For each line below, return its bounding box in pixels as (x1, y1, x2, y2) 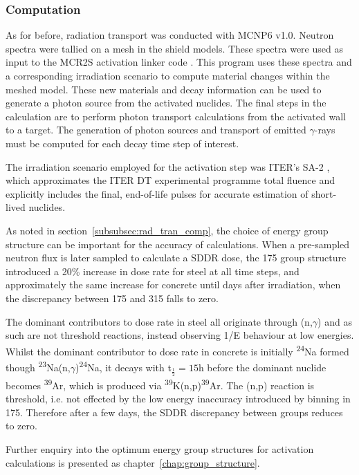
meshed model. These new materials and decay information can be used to (6, 82, 322, 96)
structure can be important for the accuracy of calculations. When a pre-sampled (6, 236, 350, 251)
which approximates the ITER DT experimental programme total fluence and (6, 173, 335, 187)
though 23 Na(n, (6, 357, 71, 374)
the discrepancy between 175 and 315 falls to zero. (6, 290, 219, 305)
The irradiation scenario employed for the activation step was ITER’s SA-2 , (6, 159, 330, 174)
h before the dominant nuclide (198, 360, 326, 374)
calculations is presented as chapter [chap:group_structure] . (6, 455, 260, 469)
